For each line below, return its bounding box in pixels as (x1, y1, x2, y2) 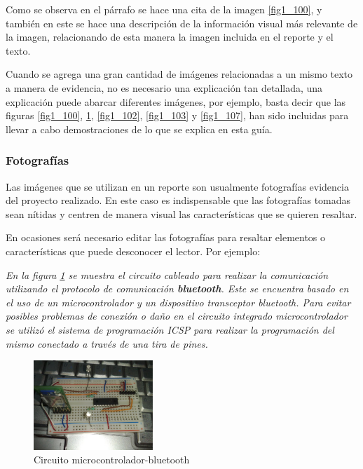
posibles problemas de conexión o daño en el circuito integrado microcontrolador (6, 308, 348, 323)
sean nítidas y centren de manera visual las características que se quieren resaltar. (6, 206, 357, 221)
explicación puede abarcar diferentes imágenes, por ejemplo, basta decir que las (6, 94, 346, 109)
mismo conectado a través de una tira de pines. (6, 336, 208, 351)
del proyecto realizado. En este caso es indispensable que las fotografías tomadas (6, 193, 351, 208)
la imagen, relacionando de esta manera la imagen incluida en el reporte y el (6, 29, 334, 44)
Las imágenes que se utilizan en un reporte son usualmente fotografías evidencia (6, 179, 349, 193)
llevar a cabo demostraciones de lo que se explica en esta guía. (6, 121, 273, 136)
